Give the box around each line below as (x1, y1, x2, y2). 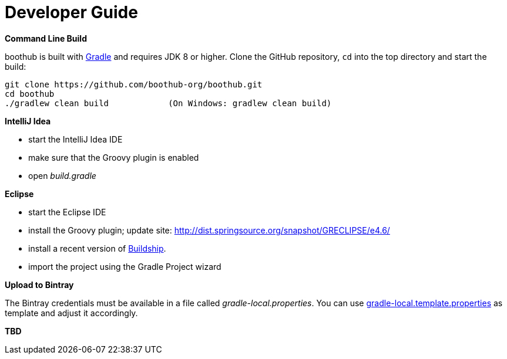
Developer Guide (5, 2, 138, 22)
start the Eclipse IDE (28, 206, 106, 217)
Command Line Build (5, 33, 87, 43)
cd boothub (5, 89, 55, 99)
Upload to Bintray (5, 279, 74, 290)
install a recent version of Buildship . (28, 243, 166, 253)
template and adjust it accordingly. (5, 307, 138, 318)
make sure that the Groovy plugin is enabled (28, 152, 199, 162)
